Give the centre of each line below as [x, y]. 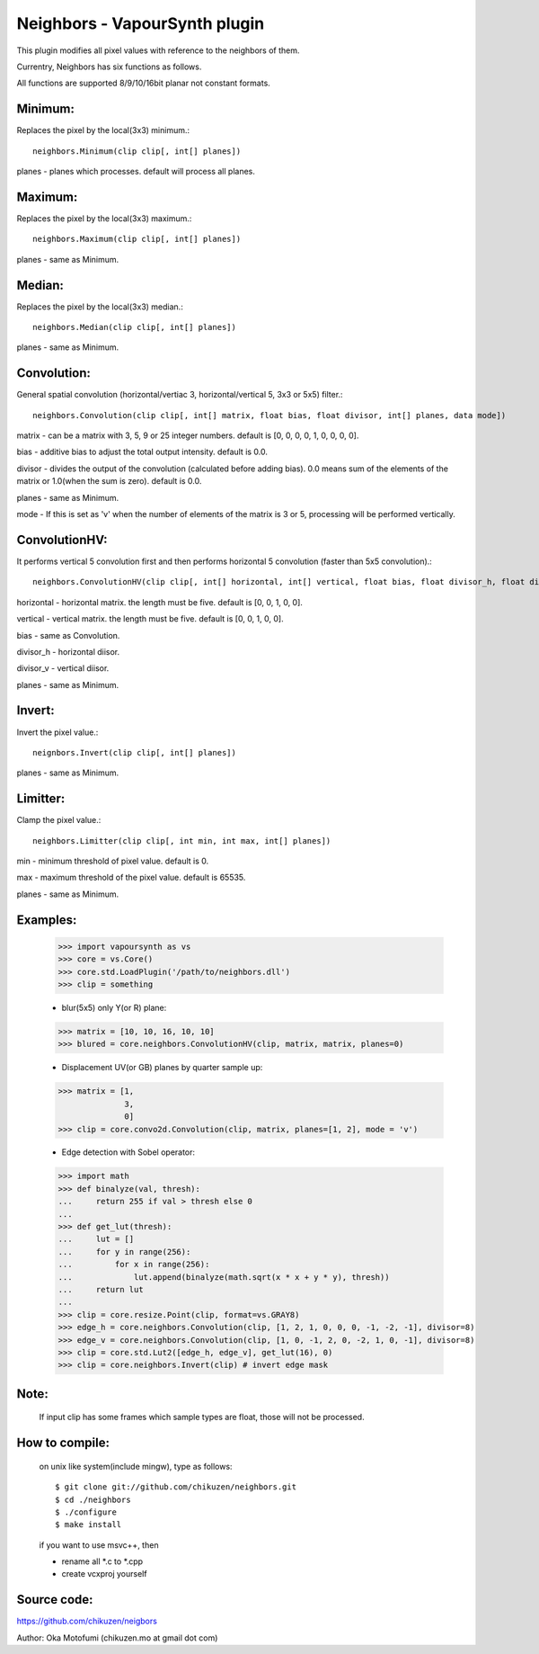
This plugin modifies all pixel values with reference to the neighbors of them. [158, 50]
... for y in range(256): [124, 1252]
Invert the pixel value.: [57, 732]
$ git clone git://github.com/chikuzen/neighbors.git [176, 1487]
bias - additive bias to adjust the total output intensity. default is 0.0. [142, 452]
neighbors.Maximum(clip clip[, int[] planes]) [137, 239]
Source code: [55, 1600]
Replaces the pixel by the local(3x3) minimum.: [103, 130]
